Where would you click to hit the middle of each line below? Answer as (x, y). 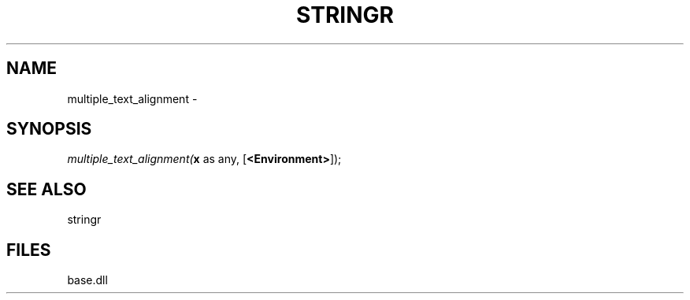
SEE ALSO (46, 189)
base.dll (87, 280)
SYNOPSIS (49, 129)
